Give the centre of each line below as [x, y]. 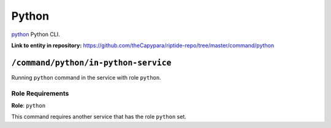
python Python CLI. [36, 34]
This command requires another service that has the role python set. [99, 117]
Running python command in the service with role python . [86, 77]
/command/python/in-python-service [91, 62]
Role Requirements [40, 93]
